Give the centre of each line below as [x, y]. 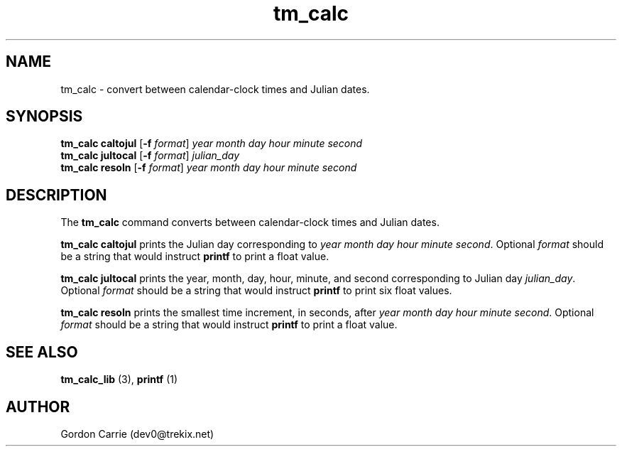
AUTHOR [38, 407]
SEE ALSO [42, 352]
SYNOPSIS [44, 117]
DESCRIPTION [56, 195]
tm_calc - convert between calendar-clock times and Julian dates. [215, 89]
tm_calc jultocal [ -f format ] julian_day [150, 156]
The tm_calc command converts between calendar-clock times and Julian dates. [250, 222]
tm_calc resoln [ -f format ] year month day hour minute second [209, 168]
